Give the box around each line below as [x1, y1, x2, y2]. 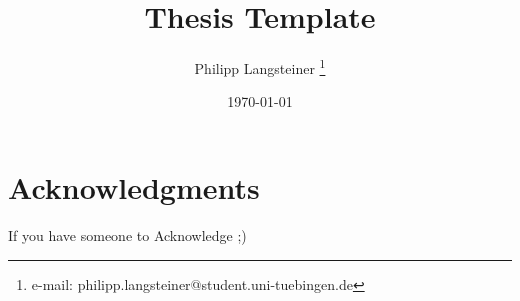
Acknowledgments [8, 166, 260, 207]
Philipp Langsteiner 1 [194, 55, 326, 78]
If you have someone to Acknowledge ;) [8, 224, 247, 245]
